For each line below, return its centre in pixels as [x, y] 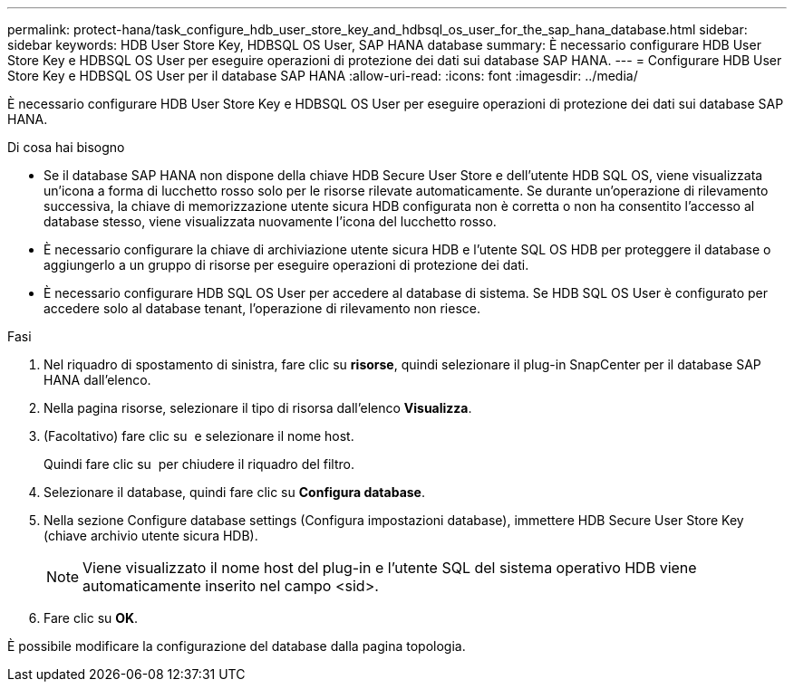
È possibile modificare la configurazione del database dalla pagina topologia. [237, 646]
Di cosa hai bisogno [66, 147]
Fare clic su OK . [91, 618]
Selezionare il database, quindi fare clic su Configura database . [234, 492]
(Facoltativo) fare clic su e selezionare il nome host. [199, 436]
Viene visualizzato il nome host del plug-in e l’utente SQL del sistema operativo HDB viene [390, 568]
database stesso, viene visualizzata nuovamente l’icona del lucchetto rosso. [270, 221]
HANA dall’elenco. [97, 380]
